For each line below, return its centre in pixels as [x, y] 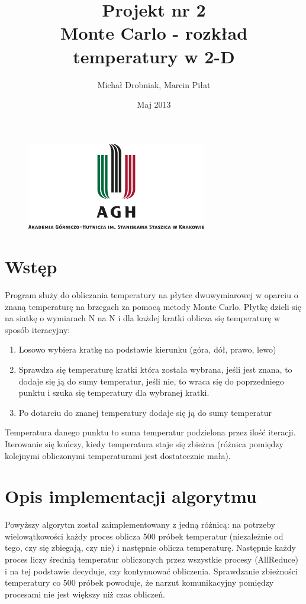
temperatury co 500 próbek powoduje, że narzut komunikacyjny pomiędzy [139, 582]
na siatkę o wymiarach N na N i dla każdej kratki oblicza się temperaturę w [142, 318]
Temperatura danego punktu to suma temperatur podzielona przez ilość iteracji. [150, 432]
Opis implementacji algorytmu [131, 496]
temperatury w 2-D [154, 56]
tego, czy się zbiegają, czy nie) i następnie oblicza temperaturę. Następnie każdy [150, 548]
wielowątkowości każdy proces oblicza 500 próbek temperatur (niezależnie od [144, 536]
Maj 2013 [154, 104]
